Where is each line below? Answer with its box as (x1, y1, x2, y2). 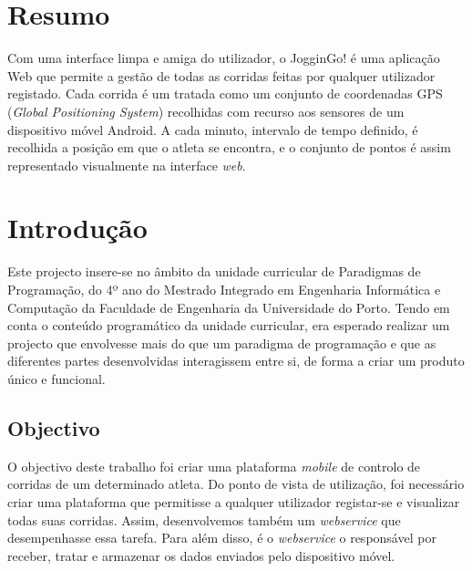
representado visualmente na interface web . (7, 155, 246, 174)
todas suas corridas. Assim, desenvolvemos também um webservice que (7, 510, 401, 529)
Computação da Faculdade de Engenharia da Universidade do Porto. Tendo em (7, 297, 450, 317)
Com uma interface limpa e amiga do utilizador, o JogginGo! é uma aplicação (7, 48, 440, 67)
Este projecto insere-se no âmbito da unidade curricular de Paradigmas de (7, 262, 421, 281)
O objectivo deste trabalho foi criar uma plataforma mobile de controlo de (7, 456, 421, 475)
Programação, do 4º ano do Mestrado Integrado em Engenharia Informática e (7, 280, 441, 298)
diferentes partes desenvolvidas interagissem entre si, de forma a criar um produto (7, 351, 465, 370)
